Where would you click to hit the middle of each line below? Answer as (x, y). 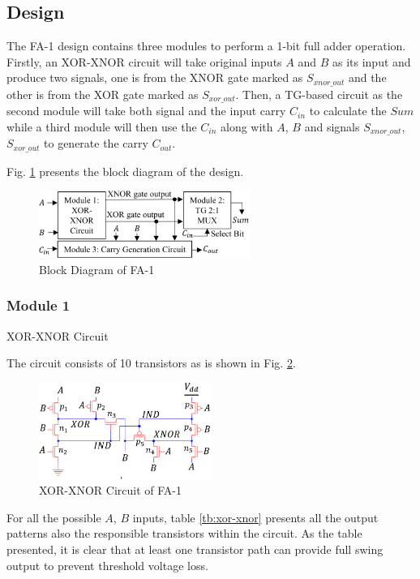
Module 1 (39, 305)
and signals (332, 126)
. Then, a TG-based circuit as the (319, 94)
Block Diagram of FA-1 (97, 269)
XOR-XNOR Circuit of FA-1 (111, 490)
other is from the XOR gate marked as (103, 94)
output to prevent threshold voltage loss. (107, 565)
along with (247, 126)
